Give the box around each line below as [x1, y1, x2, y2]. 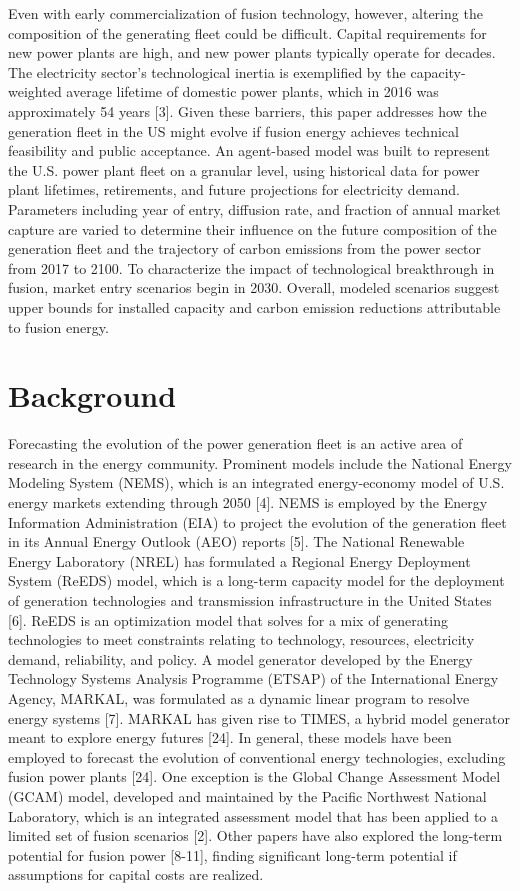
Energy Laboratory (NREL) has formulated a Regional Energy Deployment [8, 550, 471, 571]
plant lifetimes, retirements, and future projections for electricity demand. [8, 179, 460, 200]
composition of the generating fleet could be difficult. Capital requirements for [8, 22, 487, 43]
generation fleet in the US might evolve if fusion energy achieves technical [8, 120, 459, 141]
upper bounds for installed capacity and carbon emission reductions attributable [8, 296, 501, 317]
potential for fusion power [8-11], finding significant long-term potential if [8, 844, 457, 865]
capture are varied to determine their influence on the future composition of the [8, 218, 497, 239]
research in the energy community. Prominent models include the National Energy [8, 452, 512, 473]
